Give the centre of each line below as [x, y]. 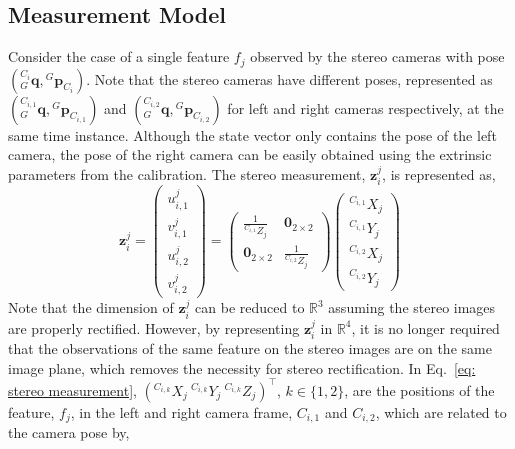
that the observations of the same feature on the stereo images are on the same [250, 348]
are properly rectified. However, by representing [154, 327]
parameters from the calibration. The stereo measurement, [187, 173]
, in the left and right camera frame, [181, 411]
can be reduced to [250, 307]
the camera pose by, [69, 432]
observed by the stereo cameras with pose [377, 56]
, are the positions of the [419, 389]
